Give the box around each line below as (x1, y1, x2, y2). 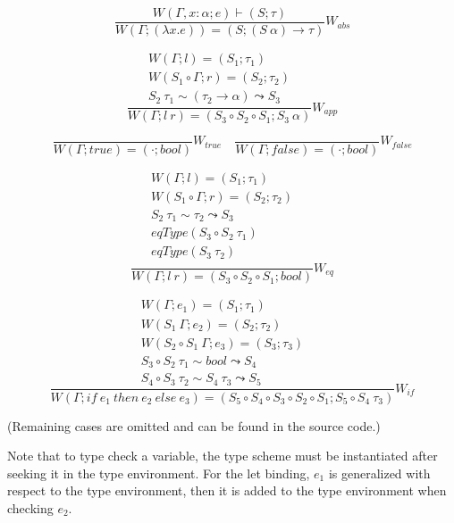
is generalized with (328, 463, 431, 482)
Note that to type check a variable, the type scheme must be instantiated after (7, 446, 438, 465)
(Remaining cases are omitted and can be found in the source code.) (7, 416, 381, 435)
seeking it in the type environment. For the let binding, (7, 463, 310, 482)
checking (7, 498, 54, 517)
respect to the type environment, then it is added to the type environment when (7, 481, 447, 500)
